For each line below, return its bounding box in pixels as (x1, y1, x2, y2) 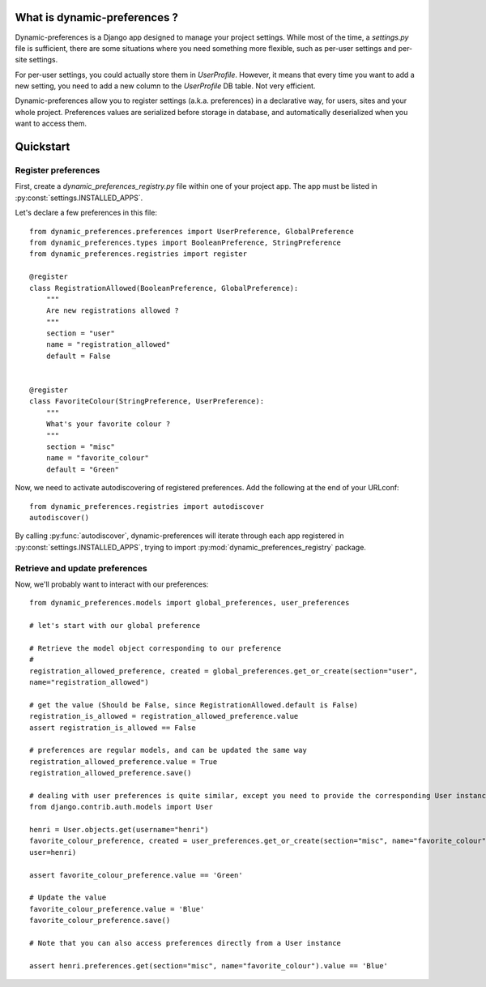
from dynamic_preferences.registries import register (29, 250, 247, 258)
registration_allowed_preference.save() (29, 768, 192, 778)
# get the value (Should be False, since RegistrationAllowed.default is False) (29, 700, 359, 709)
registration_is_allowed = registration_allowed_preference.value (29, 711, 299, 721)
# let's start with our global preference (29, 621, 201, 630)
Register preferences (15, 164, 100, 176)
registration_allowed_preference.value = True (29, 757, 218, 766)
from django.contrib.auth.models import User (29, 802, 214, 812)
